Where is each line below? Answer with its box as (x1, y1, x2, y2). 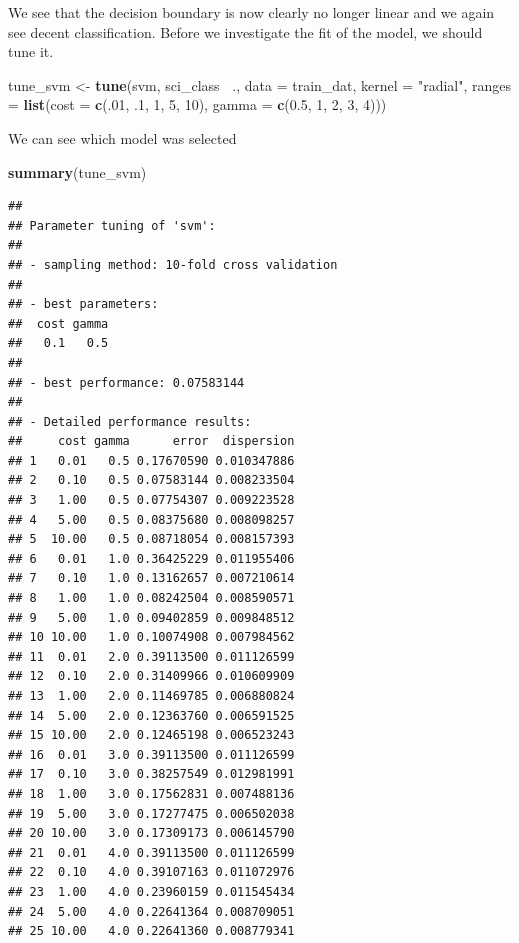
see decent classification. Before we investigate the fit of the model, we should (8, 21, 483, 42)
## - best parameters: (8, 297, 159, 312)
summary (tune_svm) (8, 161, 147, 182)
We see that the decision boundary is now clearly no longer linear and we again (8, 2, 495, 22)
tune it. (8, 41, 54, 62)
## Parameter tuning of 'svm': (8, 218, 216, 233)
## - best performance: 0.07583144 (8, 375, 245, 390)
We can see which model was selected (8, 127, 237, 148)
